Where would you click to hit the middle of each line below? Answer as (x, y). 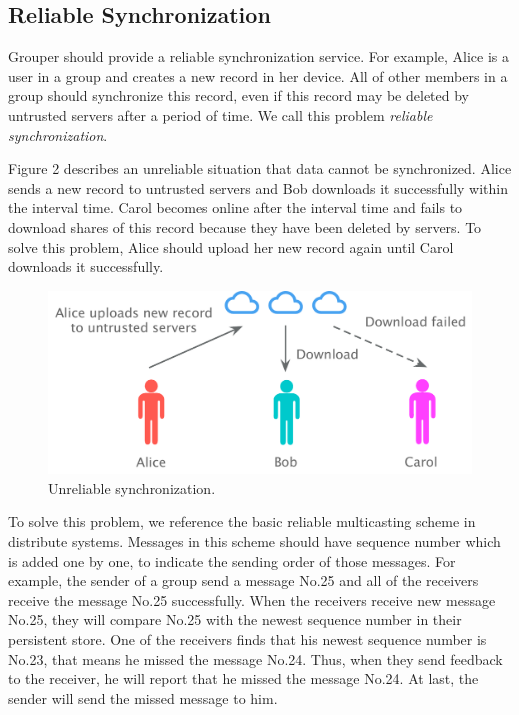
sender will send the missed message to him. (143, 697)
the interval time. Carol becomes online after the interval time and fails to (235, 207)
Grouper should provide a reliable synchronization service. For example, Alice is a (259, 56)
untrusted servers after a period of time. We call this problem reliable (220, 114)
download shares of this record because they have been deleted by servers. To (245, 226)
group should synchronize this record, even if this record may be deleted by (238, 95)
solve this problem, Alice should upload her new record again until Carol (231, 246)
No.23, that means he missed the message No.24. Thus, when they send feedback (255, 658)
